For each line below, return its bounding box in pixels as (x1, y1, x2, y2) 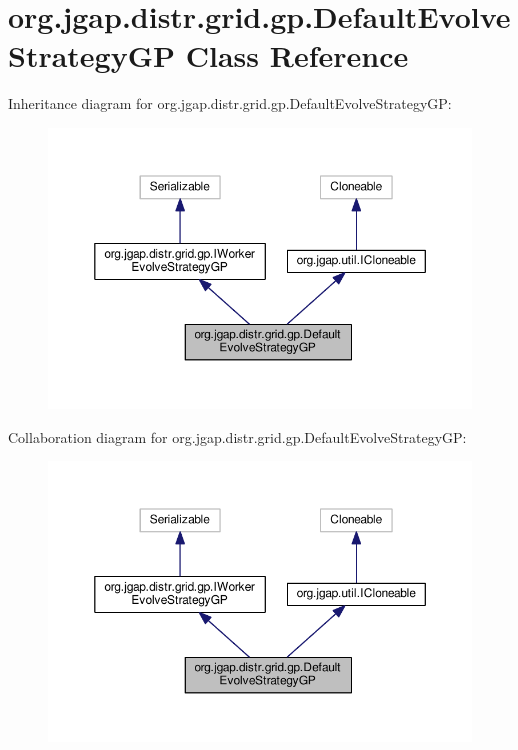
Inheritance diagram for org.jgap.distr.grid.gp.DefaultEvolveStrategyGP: (8, 93, 452, 114)
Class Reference (185, 35, 409, 76)
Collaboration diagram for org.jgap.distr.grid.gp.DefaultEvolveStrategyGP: (8, 426, 467, 447)
